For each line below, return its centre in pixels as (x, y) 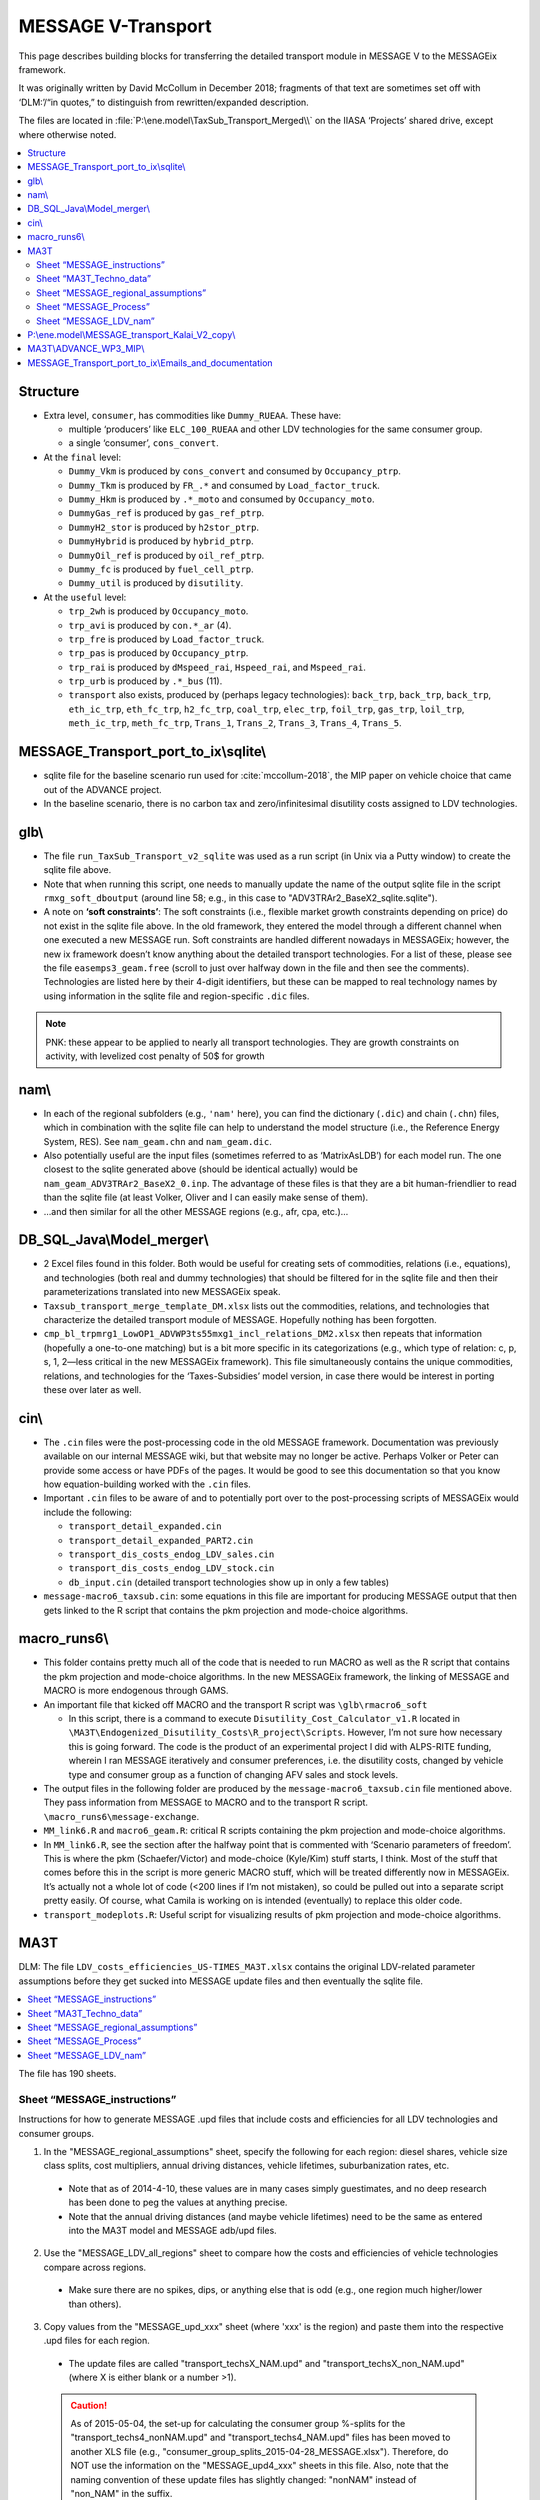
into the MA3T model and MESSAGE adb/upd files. (172, 2231)
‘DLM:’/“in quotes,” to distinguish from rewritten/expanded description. (163, 102)
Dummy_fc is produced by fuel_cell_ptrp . (161, 569)
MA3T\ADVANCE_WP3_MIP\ (86, 349)
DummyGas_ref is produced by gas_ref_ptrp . (166, 513)
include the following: (87, 1512)
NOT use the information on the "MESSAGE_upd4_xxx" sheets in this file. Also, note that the (259, 2466)
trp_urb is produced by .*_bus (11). (145, 681)
